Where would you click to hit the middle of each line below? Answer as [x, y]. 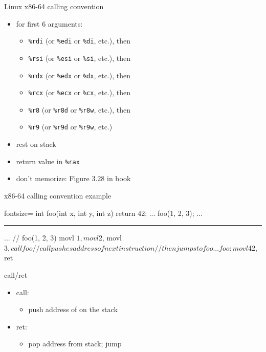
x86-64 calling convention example [58, 195]
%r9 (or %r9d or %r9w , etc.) [70, 127]
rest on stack [36, 144]
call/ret [16, 274]
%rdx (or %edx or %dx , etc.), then [79, 75]
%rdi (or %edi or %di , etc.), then [79, 41]
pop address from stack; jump [75, 344]
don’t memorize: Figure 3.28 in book [73, 178]
